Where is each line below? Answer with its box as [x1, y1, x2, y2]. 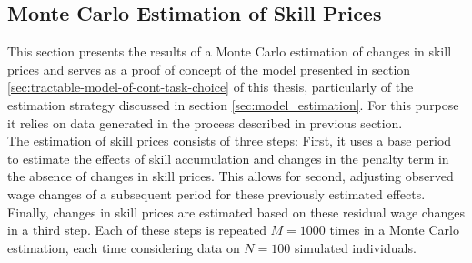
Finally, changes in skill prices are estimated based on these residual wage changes [7, 202, 465, 221]
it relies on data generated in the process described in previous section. [7, 113, 403, 132]
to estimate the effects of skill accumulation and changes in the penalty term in [7, 148, 449, 167]
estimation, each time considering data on [7, 238, 240, 257]
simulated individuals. [294, 238, 417, 257]
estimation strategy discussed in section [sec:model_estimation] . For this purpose [7, 95, 459, 114]
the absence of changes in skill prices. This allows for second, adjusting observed [7, 167, 454, 186]
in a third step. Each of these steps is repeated [7, 220, 266, 239]
